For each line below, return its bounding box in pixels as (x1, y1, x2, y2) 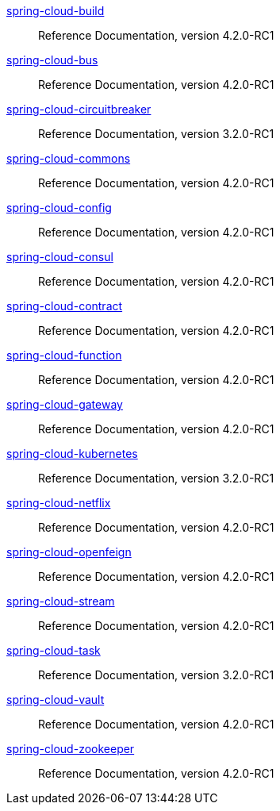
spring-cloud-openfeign (6, 545, 132, 559)
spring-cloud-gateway (6, 398, 123, 411)
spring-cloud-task (6, 644, 101, 657)
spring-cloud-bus (6, 53, 98, 67)
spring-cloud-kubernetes (6, 447, 138, 460)
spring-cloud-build (6, 4, 105, 17)
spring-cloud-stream (6, 594, 115, 608)
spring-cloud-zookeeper (6, 742, 135, 755)
